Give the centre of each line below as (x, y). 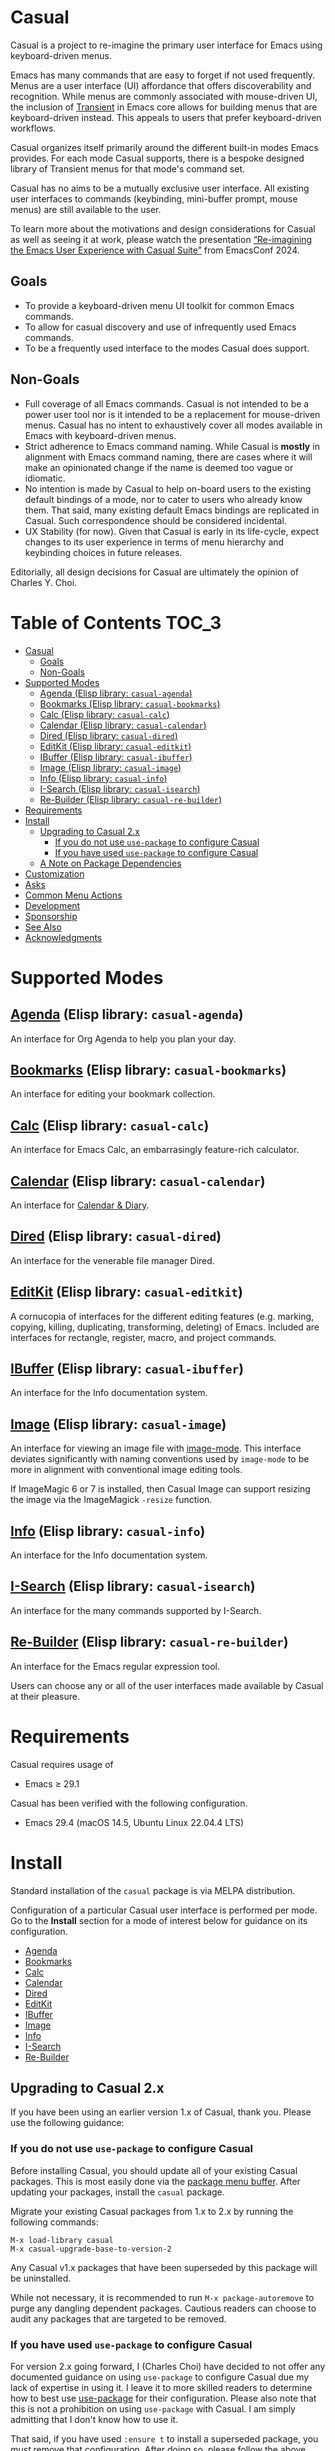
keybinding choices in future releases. (103, 552)
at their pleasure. (45, 1696)
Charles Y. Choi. (44, 582)
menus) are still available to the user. (86, 209)
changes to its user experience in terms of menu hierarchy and (154, 542)
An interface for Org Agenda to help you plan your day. (123, 1038)
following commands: (54, 2222)
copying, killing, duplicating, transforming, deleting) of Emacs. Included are (165, 1327)
